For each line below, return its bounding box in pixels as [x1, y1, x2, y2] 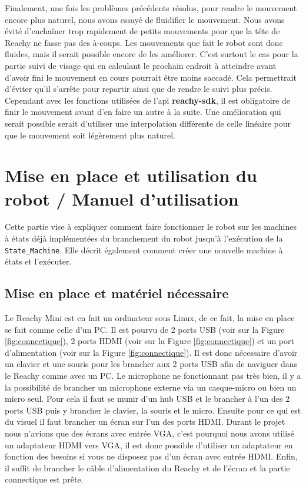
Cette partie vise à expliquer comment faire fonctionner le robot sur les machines [5, 220, 297, 233]
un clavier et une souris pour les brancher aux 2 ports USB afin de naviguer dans [5, 358, 298, 370]
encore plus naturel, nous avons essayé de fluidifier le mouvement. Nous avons [5, 13, 285, 25]
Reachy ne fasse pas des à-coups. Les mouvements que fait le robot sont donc [5, 36, 283, 48]
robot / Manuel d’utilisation [5, 186, 239, 210]
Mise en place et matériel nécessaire [5, 284, 229, 302]
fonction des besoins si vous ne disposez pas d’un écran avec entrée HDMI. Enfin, [5, 450, 298, 462]
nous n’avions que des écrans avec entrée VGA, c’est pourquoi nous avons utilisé [5, 427, 294, 440]
